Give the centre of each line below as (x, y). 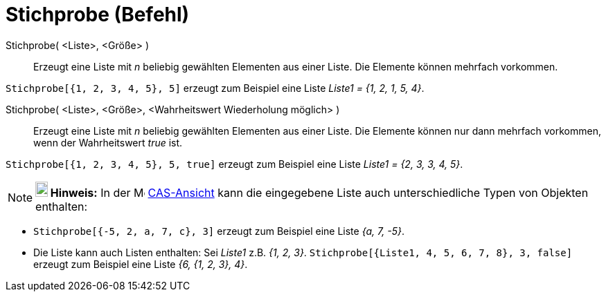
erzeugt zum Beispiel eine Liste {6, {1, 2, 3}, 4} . (141, 264)
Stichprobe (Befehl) (98, 15)
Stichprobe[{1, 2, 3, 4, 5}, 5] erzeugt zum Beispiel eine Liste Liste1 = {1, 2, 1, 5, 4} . (215, 88)
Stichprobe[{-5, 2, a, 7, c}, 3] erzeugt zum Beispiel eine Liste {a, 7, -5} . (219, 231)
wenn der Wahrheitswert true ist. (108, 142)
